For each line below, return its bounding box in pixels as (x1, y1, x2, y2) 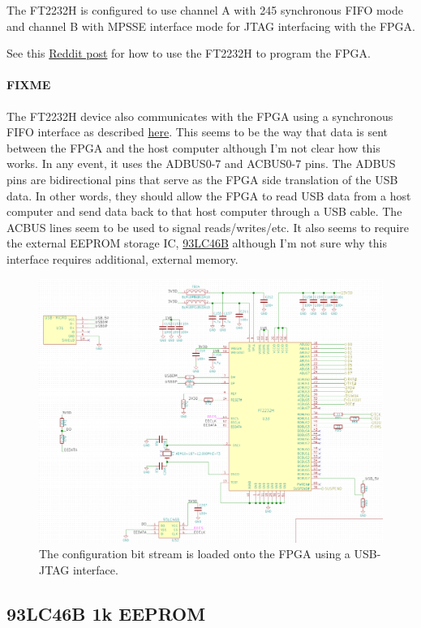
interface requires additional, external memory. (6, 250, 238, 267)
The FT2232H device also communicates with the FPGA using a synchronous (6, 107, 393, 124)
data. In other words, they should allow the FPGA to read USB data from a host (6, 187, 411, 204)
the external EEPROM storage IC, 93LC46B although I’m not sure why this (6, 234, 387, 252)
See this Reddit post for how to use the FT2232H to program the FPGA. (6, 45, 371, 62)
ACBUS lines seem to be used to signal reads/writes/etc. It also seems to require (6, 218, 409, 235)
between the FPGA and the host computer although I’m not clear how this (6, 139, 380, 156)
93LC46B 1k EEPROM (6, 600, 206, 626)
